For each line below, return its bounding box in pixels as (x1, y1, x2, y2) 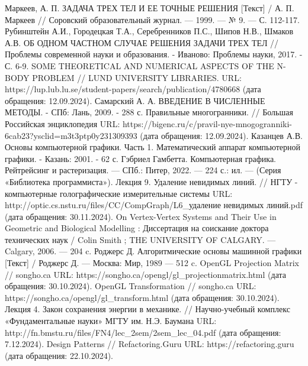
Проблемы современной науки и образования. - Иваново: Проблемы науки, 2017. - (5, 48, 303, 60)
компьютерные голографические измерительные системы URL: (5, 187, 233, 199)
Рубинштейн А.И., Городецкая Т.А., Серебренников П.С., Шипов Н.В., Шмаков (5, 25, 294, 37)
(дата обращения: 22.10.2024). (5, 349, 114, 361)
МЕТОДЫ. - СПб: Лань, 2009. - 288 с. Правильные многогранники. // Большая (5, 106, 293, 118)
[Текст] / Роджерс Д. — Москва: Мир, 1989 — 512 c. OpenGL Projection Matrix (5, 257, 299, 269)
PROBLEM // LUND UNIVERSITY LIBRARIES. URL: (32, 71, 242, 83)
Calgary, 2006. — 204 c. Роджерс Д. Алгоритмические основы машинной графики (5, 245, 302, 257)
